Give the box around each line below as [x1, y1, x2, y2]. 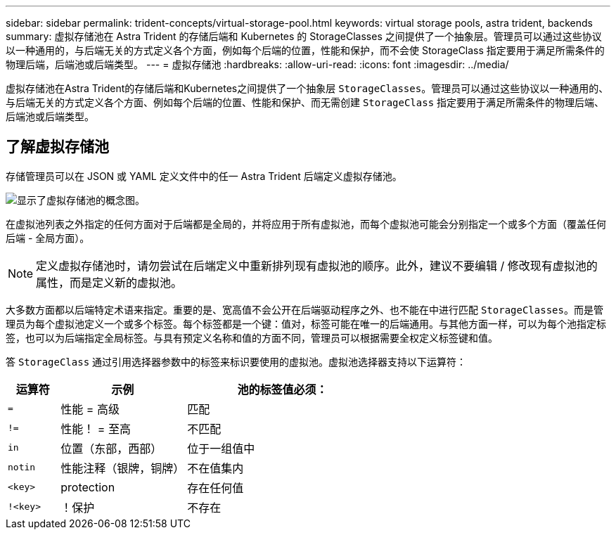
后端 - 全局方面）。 [6, 231, 90, 244]
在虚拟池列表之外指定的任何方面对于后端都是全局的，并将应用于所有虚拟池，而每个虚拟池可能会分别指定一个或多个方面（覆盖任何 [6, 217, 606, 230]
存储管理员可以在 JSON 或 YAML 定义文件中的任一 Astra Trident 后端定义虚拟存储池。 [6, 169, 402, 182]
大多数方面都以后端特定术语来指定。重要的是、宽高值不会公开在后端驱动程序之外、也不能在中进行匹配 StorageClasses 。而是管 [6, 303, 603, 316]
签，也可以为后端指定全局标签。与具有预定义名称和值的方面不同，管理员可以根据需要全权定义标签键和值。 [6, 331, 498, 344]
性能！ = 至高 [60, 421, 131, 436]
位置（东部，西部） [60, 441, 162, 456]
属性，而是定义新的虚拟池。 [36, 275, 183, 290]
